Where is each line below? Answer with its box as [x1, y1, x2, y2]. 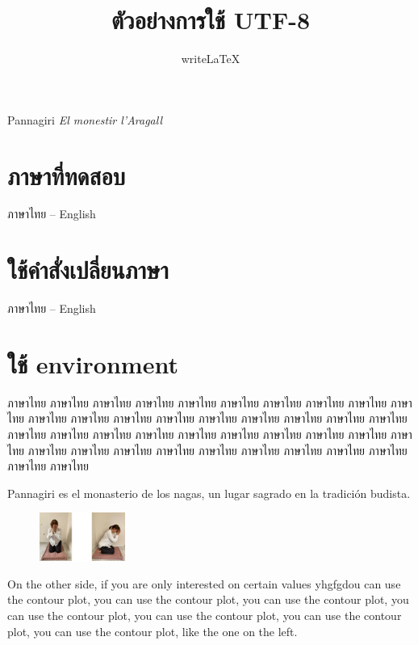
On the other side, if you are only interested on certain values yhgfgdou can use [7, 575, 401, 592]
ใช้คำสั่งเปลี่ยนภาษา [7, 253, 169, 286]
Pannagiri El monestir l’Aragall [7, 111, 163, 128]
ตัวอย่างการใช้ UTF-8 [111, 3, 311, 36]
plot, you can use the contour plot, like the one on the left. [7, 622, 298, 639]
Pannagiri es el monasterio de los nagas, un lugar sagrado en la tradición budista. [7, 484, 411, 501]
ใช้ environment [7, 347, 178, 380]
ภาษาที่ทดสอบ [7, 158, 126, 192]
